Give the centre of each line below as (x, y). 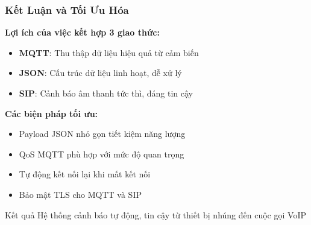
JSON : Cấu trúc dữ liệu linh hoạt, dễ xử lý (100, 73)
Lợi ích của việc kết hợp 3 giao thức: (82, 32)
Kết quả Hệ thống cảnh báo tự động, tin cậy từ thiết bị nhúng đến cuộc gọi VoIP (155, 214)
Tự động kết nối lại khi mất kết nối (85, 174)
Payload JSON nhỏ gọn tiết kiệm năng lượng (102, 134)
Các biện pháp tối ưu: (52, 113)
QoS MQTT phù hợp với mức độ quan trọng (102, 154)
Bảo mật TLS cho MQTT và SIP (80, 194)
